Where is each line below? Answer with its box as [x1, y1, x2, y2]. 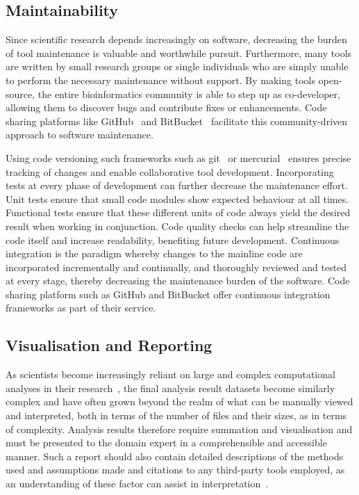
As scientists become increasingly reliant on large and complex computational [6, 367, 335, 382]
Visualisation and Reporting [6, 334, 212, 356]
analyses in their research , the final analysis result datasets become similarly [6, 380, 335, 395]
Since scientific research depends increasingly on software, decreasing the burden [6, 32, 347, 47]
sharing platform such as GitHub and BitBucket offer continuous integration [6, 286, 331, 301]
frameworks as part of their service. [6, 300, 156, 315]
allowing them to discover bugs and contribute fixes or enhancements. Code [6, 100, 327, 115]
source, [6, 86, 35, 101]
